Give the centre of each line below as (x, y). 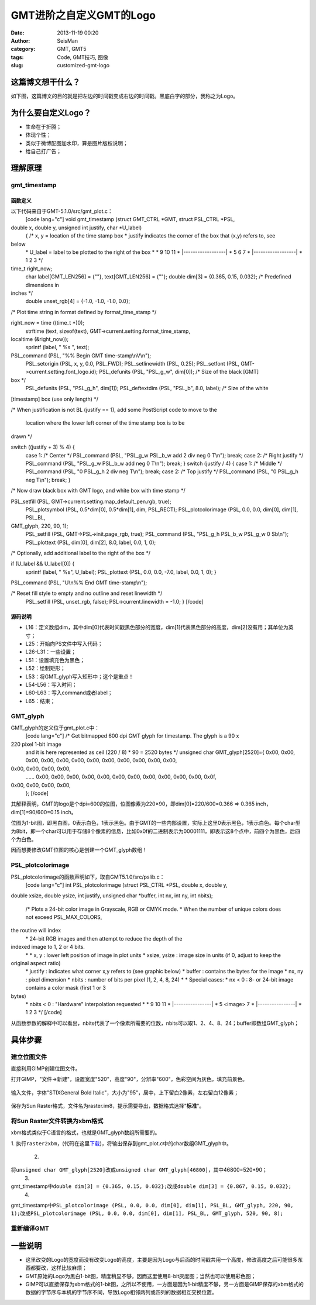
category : (23, 49)
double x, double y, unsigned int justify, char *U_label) (76, 228)
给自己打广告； (43, 151)
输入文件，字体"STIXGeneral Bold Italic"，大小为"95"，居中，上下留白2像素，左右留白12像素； (125, 1092)
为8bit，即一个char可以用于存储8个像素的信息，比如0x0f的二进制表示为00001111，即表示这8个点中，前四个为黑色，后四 (156, 831)
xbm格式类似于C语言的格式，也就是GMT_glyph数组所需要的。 (85, 1132)
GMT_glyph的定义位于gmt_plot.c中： (55, 728)
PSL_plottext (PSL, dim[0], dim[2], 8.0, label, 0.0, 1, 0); (91, 542)
